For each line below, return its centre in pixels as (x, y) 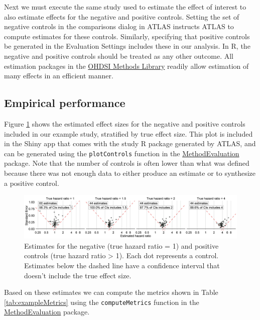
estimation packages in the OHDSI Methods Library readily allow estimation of (126, 66)
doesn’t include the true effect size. (78, 275)
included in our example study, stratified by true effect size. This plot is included (128, 133)
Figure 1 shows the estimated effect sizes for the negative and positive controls (125, 123)
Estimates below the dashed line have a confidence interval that (122, 265)
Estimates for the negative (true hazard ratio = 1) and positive (121, 245)
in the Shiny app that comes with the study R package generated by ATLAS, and (130, 143)
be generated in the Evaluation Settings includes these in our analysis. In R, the (127, 46)
